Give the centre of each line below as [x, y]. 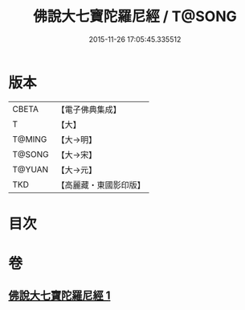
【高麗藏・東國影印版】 [101, 184]
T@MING [30, 139]
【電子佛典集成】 [89, 110]
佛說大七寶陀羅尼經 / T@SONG [135, 17]
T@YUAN [31, 169]
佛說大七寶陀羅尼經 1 [59, 296]
